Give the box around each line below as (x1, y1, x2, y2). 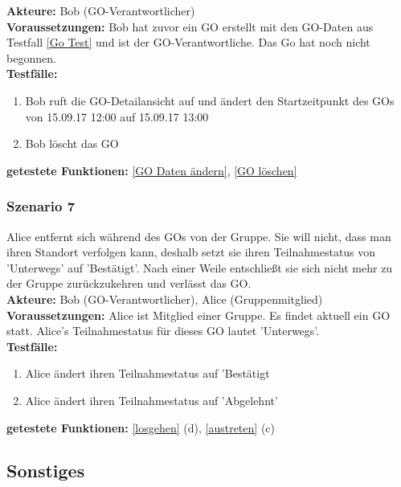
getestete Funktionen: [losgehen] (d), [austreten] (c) (6, 419, 275, 436)
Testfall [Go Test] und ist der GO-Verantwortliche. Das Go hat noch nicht (6, 34, 370, 51)
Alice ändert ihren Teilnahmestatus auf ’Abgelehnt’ (25, 391, 278, 408)
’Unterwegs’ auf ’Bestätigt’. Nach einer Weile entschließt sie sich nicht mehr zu (6, 259, 393, 276)
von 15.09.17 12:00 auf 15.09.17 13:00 (25, 108, 209, 125)
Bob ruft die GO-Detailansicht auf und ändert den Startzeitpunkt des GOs (25, 92, 395, 108)
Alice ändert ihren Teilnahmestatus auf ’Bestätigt (25, 365, 270, 382)
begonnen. (6, 49, 56, 66)
